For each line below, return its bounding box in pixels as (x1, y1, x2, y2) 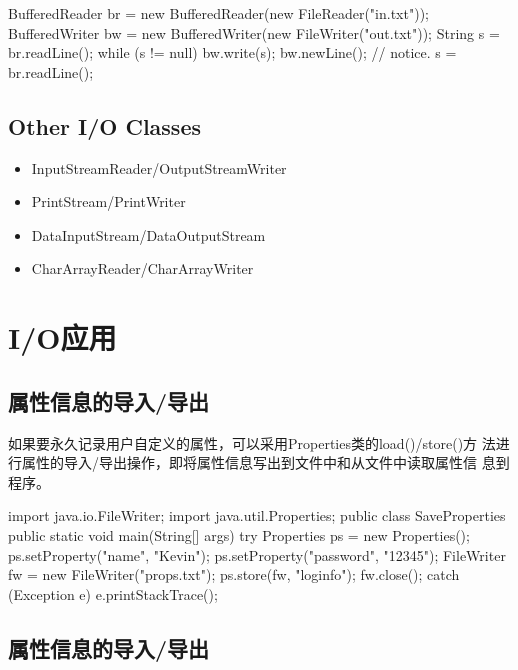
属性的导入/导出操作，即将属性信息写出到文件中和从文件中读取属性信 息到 (21, 452, 510, 473)
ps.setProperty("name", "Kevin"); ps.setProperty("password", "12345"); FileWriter (8, 544, 506, 565)
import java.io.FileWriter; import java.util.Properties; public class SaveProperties (8, 505, 506, 526)
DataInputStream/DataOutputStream (31, 224, 266, 245)
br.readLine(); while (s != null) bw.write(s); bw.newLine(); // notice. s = (8, 42, 457, 63)
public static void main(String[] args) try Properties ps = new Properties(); (8, 524, 470, 545)
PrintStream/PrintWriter (31, 191, 186, 212)
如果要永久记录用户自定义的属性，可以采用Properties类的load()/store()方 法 (8, 432, 496, 453)
